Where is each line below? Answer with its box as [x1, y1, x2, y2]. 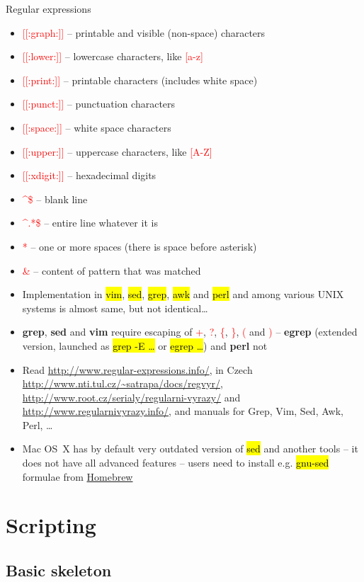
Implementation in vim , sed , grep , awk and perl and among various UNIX [22, 287, 344, 302]
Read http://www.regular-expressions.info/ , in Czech [22, 362, 253, 377]
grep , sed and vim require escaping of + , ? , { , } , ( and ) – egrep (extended [22, 324, 358, 339]
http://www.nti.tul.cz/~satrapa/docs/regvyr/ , [22, 376, 223, 391]
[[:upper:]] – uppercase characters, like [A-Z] [22, 144, 212, 159]
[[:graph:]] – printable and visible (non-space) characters [22, 25, 266, 40]
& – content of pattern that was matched [22, 263, 201, 278]
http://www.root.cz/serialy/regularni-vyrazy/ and [22, 389, 241, 404]
